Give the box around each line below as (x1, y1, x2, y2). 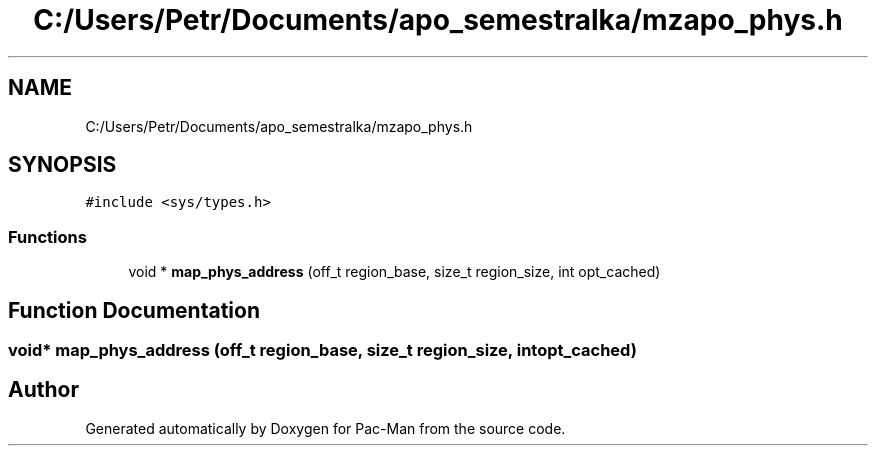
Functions (8, 226, 87, 247)
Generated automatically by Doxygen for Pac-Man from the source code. (85, 419, 566, 437)
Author (8, 377, 79, 403)
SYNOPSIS (8, 152, 117, 178)
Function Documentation (8, 297, 260, 323)
